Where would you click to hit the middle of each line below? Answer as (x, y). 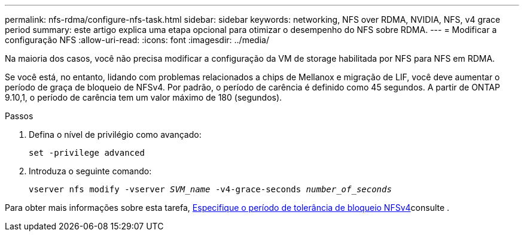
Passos (19, 116)
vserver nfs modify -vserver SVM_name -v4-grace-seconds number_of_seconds (210, 189)
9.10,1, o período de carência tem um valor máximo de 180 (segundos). (144, 97)
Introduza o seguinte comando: (90, 171)
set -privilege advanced (87, 153)
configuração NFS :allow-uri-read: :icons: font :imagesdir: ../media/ (137, 40)
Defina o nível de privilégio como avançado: (115, 134)
